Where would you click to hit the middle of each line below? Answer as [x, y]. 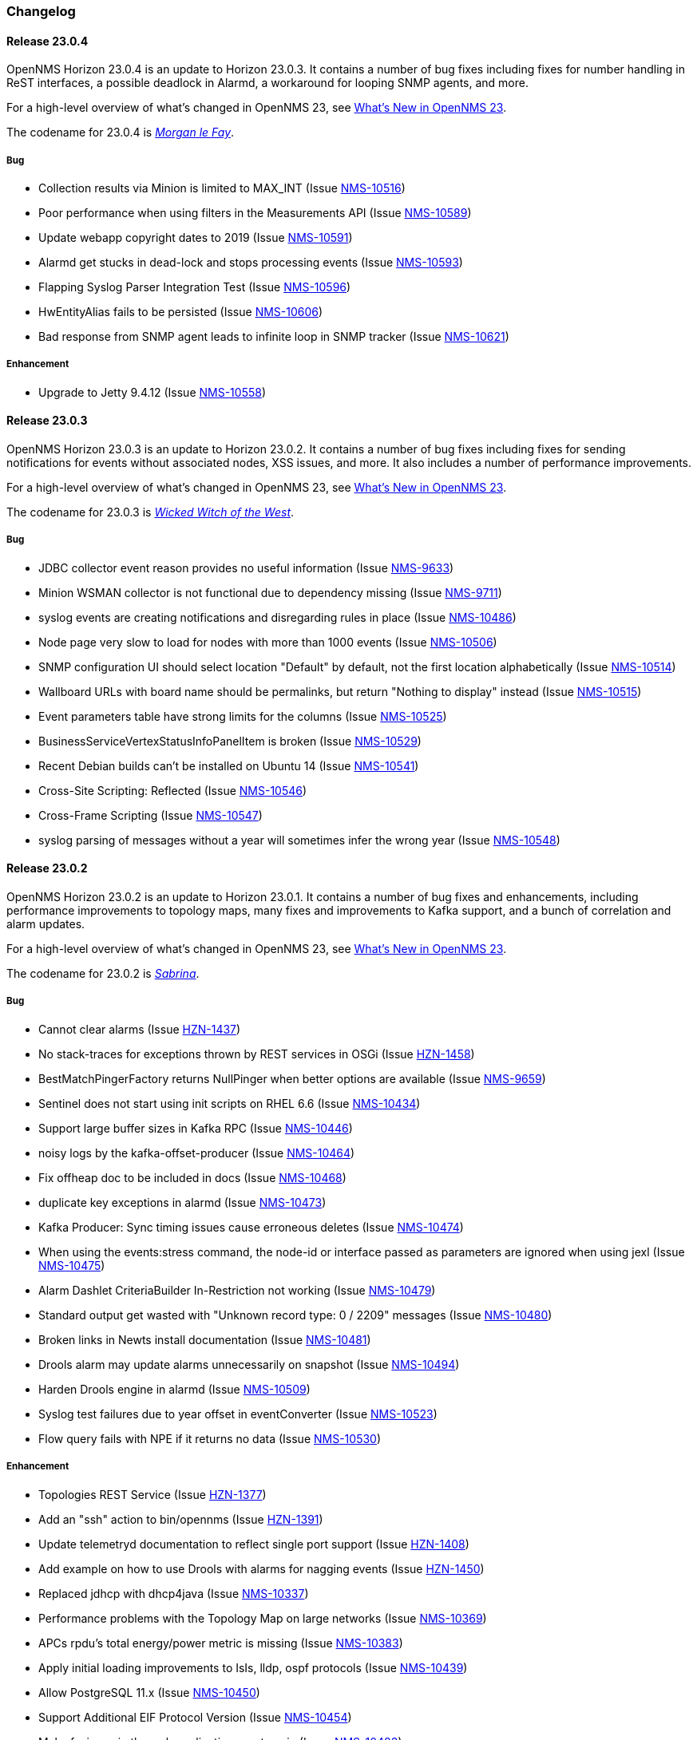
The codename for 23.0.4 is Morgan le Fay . [121, 132]
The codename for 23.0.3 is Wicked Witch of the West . [150, 512]
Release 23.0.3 [47, 421]
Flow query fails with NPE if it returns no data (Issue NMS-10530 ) [210, 1438]
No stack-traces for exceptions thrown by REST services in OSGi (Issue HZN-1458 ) [257, 1054]
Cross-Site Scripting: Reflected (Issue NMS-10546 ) [173, 790]
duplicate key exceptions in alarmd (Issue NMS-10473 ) [182, 1202]
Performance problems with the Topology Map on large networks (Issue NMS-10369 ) [263, 1618]
